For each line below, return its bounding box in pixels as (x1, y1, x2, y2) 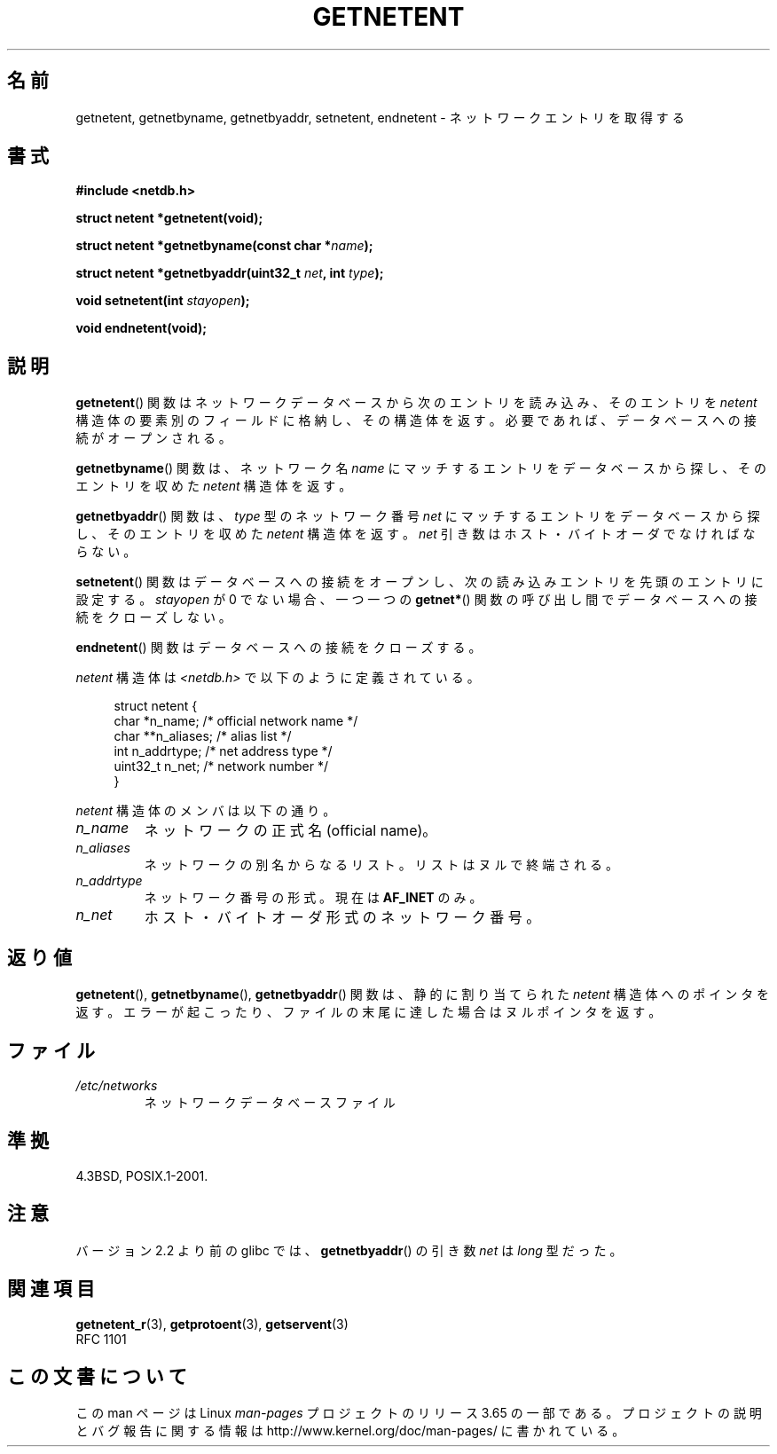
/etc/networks (75, 1077, 158, 1093)
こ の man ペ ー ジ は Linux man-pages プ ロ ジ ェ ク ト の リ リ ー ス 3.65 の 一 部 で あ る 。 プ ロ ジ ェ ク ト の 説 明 (75, 1405, 762, 1421)
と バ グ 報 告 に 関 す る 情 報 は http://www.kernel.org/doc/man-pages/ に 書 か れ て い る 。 (75, 1423, 625, 1439)
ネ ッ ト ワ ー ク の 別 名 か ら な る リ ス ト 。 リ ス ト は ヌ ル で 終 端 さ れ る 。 (144, 857, 618, 873)
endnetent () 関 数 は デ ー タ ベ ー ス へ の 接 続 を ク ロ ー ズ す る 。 (75, 640, 482, 656)
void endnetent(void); (75, 320, 208, 336)
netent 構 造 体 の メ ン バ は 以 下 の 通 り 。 (75, 803, 336, 819)
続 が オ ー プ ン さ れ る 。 (75, 430, 232, 446)
